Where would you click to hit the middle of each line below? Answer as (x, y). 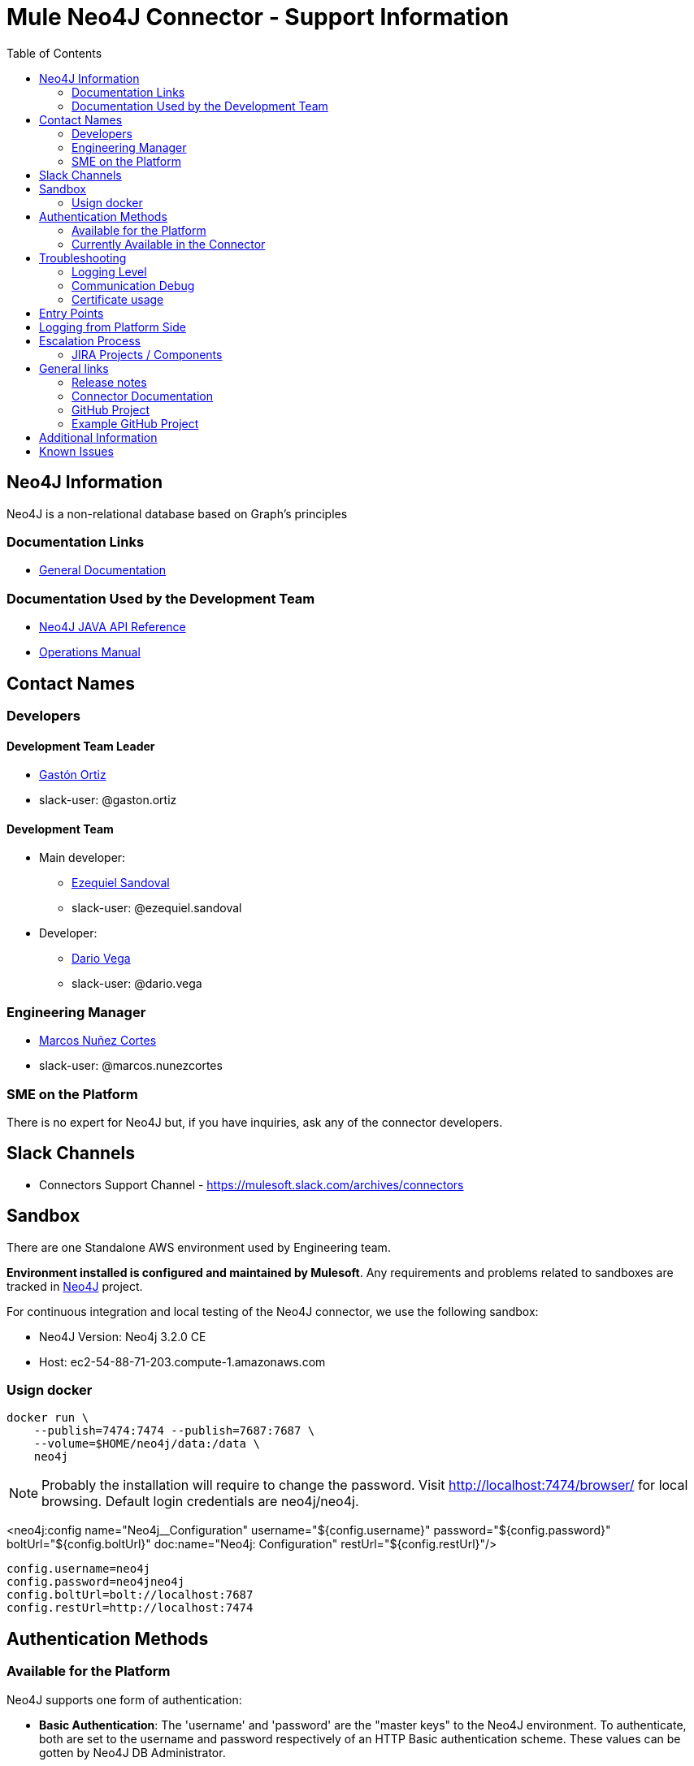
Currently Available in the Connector (169, 244)
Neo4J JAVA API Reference (113, 627)
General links (74, 368)
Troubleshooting (83, 258)
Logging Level (109, 271)
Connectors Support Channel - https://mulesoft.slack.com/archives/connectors (252, 1184)
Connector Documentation (142, 396)
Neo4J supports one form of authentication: (124, 1699)
